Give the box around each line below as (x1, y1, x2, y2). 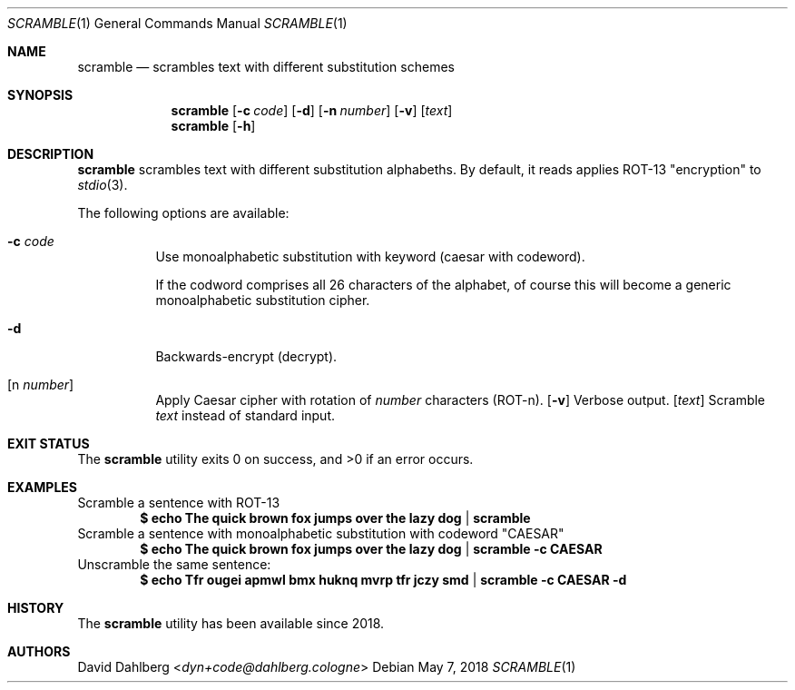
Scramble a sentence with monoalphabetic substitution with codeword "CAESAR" (77, 526, 564, 541)
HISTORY (7, 600, 64, 616)
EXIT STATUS (7, 436, 90, 451)
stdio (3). (77, 177, 128, 192)
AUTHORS (7, 644, 71, 659)
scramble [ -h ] (171, 118, 256, 133)
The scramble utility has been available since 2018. (77, 616, 385, 631)
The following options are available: (77, 205, 290, 221)
